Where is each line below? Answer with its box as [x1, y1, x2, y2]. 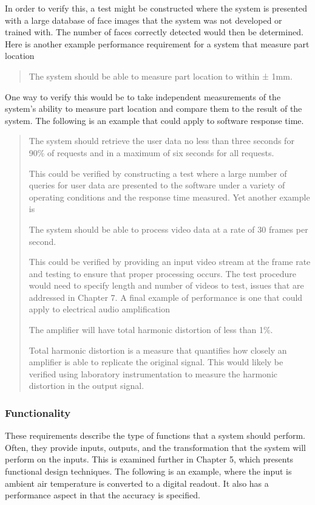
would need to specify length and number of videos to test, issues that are [29, 279, 304, 292]
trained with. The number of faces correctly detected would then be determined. [5, 26, 303, 38]
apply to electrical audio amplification [29, 303, 171, 315]
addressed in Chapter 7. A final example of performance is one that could [29, 290, 303, 303]
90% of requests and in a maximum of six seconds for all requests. [29, 146, 274, 159]
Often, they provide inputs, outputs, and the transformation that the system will [5, 441, 307, 453]
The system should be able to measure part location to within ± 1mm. [29, 69, 293, 82]
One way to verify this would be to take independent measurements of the [5, 90, 281, 103]
